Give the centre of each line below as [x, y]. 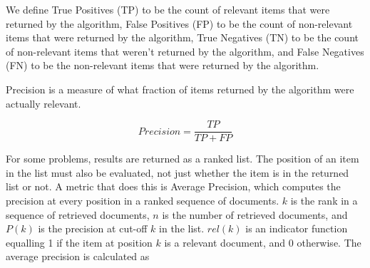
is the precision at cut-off [93, 228]
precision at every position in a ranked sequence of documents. [143, 200]
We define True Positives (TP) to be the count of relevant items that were [168, 9]
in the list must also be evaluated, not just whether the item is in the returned [178, 172]
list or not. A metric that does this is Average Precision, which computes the [173, 186]
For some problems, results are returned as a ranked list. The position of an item [183, 159]
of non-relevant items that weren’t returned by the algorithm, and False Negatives [185, 51]
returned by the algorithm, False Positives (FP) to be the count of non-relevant [179, 23]
